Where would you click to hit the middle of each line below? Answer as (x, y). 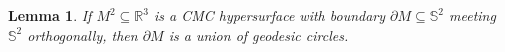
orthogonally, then (82, 34)
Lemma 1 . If (50, 15)
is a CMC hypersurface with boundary (270, 15)
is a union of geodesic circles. (258, 34)
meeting (472, 15)
